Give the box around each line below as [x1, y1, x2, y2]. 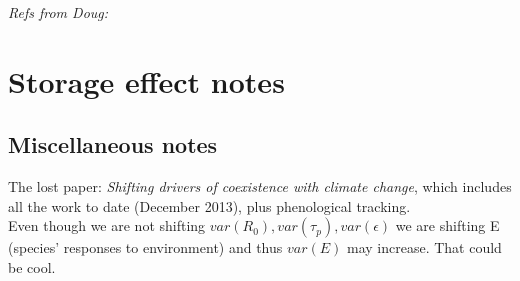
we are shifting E [395, 215, 500, 236]
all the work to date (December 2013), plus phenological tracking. [8, 195, 411, 216]
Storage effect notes [8, 60, 285, 101]
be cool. [8, 256, 56, 277]
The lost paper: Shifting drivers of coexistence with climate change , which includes [8, 176, 512, 197]
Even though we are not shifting [8, 215, 206, 236]
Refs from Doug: [8, 2, 109, 22]
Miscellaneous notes [8, 129, 218, 160]
